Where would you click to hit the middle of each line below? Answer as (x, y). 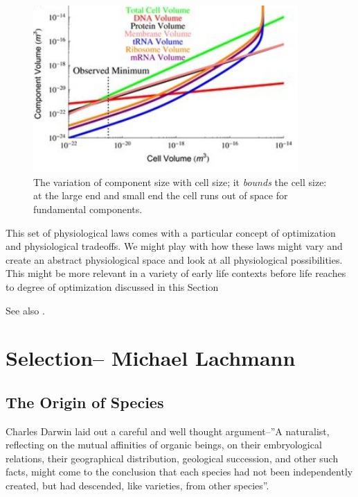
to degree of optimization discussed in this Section (112, 286)
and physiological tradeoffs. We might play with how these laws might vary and (174, 246)
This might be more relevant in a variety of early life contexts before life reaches (176, 273)
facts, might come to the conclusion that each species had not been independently (179, 472)
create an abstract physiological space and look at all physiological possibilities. (174, 259)
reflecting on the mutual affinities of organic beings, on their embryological (164, 445)
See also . (25, 310)
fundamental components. (88, 209)
